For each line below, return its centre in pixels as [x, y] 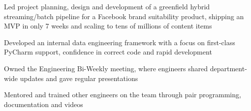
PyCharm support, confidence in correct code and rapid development [108, 52]
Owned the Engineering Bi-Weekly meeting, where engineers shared [106, 68]
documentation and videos [44, 104]
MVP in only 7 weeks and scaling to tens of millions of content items [108, 26]
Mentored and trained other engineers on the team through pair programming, [123, 95]
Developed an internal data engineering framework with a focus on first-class [120, 42]
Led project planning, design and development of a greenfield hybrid [107, 6]
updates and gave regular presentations [79, 78]
